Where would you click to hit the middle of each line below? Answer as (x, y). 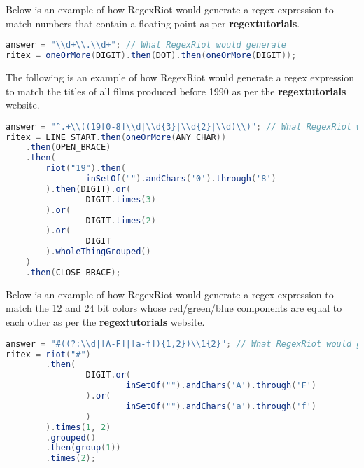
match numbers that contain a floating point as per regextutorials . (153, 23)
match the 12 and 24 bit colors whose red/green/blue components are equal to (174, 308)
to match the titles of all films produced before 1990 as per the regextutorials (176, 91)
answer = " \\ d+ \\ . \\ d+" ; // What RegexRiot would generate (146, 45)
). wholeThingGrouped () (98, 252)
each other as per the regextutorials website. (105, 322)
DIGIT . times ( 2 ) (121, 220)
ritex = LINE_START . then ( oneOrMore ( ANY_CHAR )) (116, 137)
